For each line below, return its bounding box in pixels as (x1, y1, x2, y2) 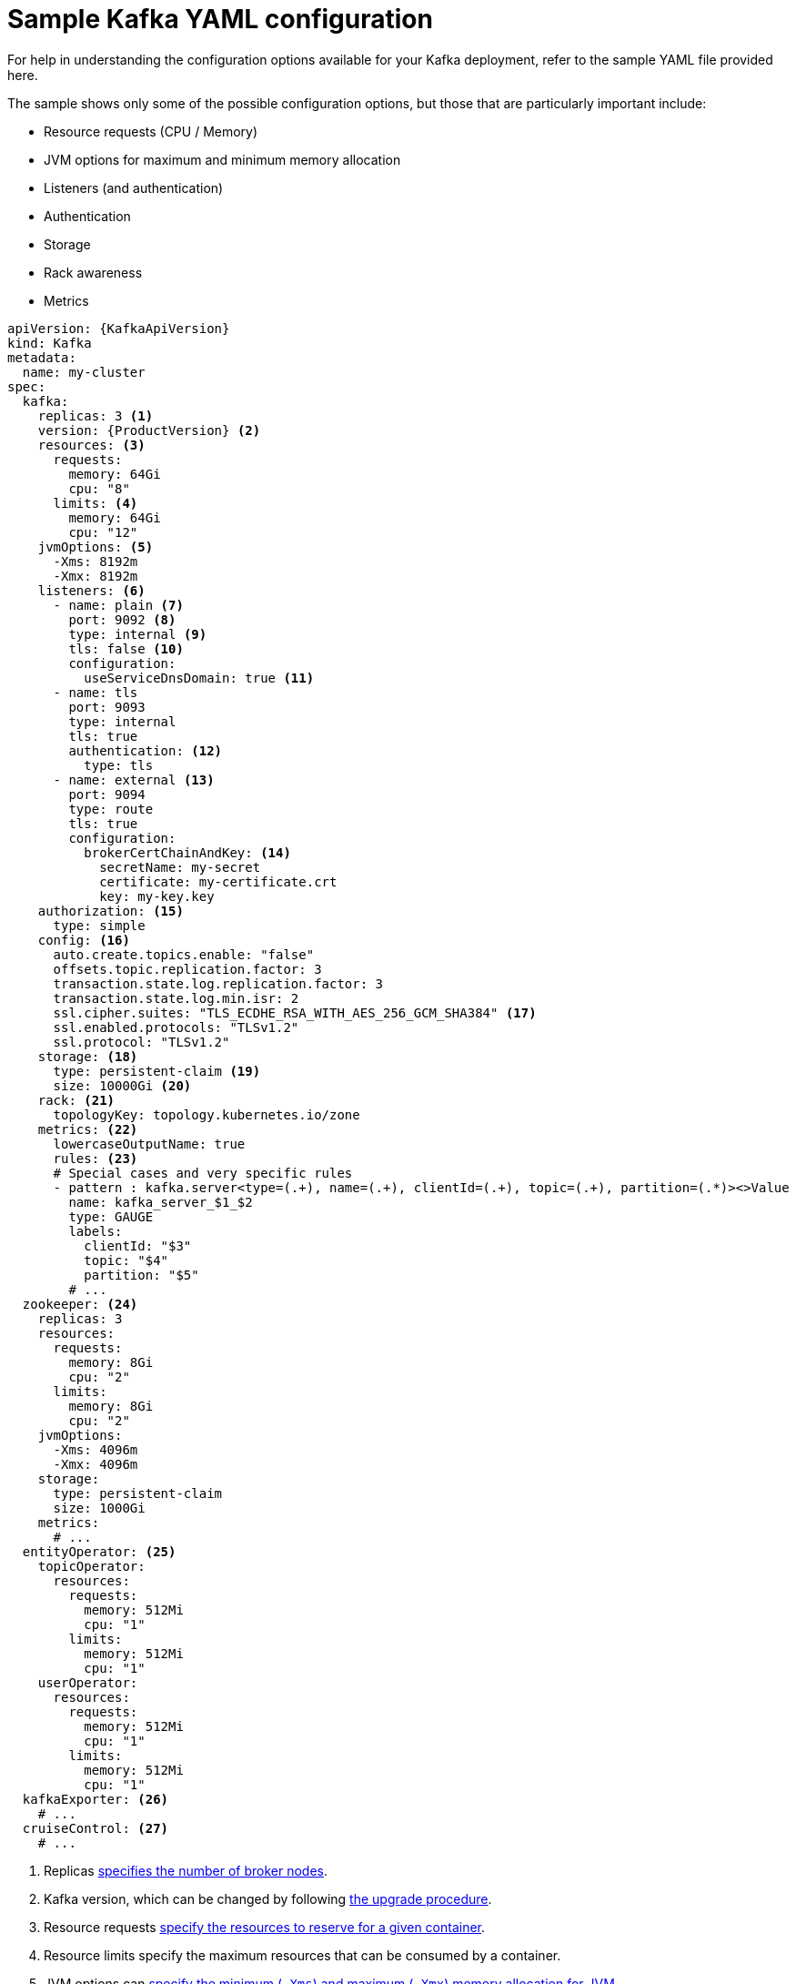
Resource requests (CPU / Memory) (44, 123, 258, 139)
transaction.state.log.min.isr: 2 (53, 990, 299, 1006)
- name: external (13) (53, 772, 215, 787)
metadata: (7, 349, 76, 365)
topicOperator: (37, 1558, 146, 1574)
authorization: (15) (37, 903, 184, 918)
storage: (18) (37, 1048, 138, 1064)
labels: (68, 1223, 123, 1239)
